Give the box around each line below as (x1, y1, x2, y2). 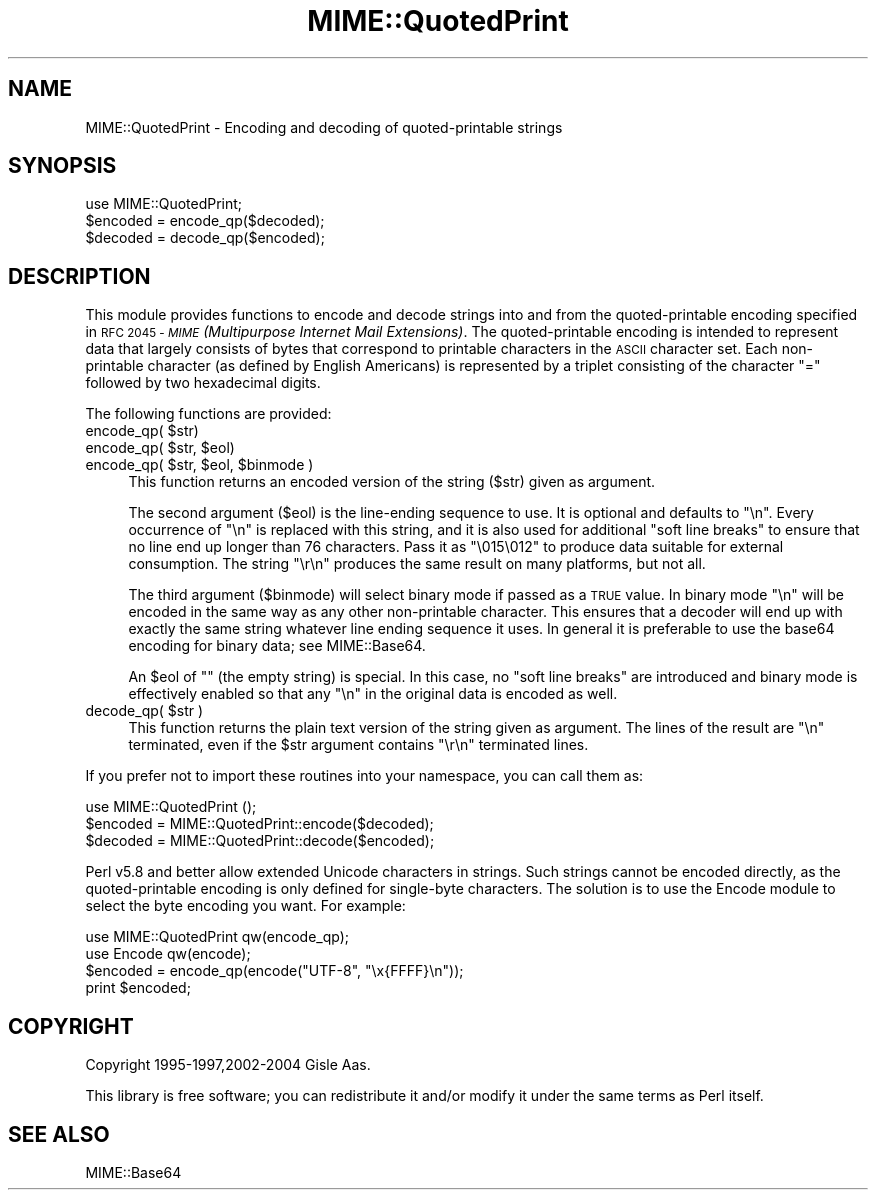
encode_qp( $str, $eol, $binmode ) (85, 456, 314, 474)
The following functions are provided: (85, 405, 332, 423)
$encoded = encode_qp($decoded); (85, 212, 325, 230)
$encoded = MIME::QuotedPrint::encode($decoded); (85, 815, 434, 833)
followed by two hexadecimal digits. (85, 374, 321, 392)
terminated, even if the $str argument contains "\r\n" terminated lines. (128, 736, 589, 754)
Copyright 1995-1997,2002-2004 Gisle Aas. (85, 1056, 371, 1074)
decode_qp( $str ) (85, 702, 204, 720)
